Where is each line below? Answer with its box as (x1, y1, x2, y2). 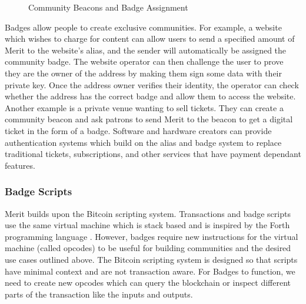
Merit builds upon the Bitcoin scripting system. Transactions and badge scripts (5, 207, 291, 219)
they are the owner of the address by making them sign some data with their (5, 66, 282, 79)
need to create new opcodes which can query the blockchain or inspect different (5, 276, 291, 289)
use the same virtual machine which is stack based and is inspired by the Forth (5, 219, 290, 231)
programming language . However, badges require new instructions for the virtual (5, 230, 298, 242)
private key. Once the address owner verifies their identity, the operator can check (5, 78, 299, 91)
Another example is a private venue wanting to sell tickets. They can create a (5, 101, 284, 113)
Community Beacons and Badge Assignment (28, 1, 188, 13)
